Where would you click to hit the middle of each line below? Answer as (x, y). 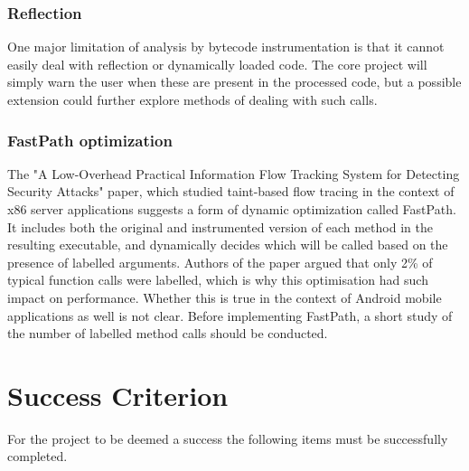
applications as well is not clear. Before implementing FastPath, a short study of (230, 315)
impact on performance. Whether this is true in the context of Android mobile (225, 297)
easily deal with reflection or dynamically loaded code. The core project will (217, 64)
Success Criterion (118, 395)
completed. (38, 456)
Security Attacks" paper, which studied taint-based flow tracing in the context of (231, 191)
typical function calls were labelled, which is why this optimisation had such (218, 280)
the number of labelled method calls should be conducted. (168, 333)
